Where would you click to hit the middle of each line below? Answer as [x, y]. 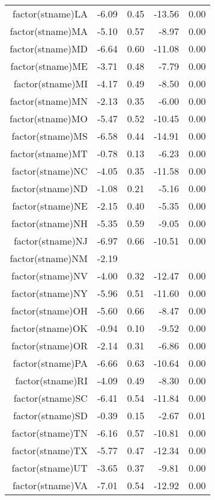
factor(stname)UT [50, 468]
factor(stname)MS [50, 136]
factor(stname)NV [50, 276]
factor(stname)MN [49, 101]
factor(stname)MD [49, 48]
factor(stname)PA [50, 363]
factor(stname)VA [50, 485]
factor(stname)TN [50, 433]
